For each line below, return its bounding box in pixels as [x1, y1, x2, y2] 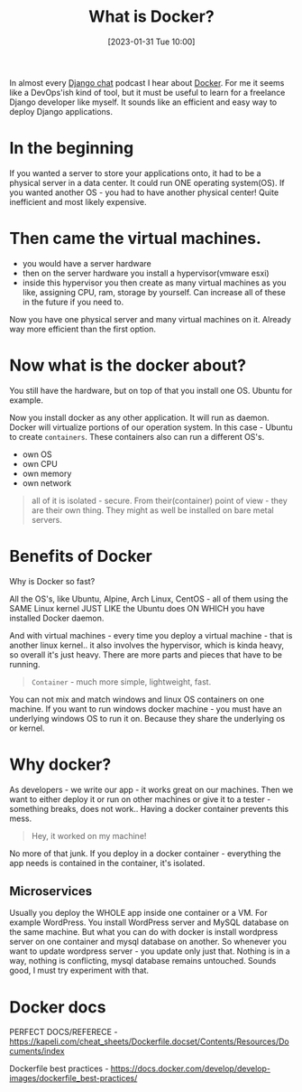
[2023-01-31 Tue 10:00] [107, 36, 196, 47]
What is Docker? [88, 6, 215, 27]
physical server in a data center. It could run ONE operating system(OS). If [9, 177, 286, 188]
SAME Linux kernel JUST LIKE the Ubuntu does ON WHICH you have [9, 602, 265, 613]
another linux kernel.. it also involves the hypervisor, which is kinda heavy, [9, 639, 285, 650]
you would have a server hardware [22, 257, 151, 268]
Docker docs [9, 996, 106, 1017]
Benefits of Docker [9, 546, 153, 566]
